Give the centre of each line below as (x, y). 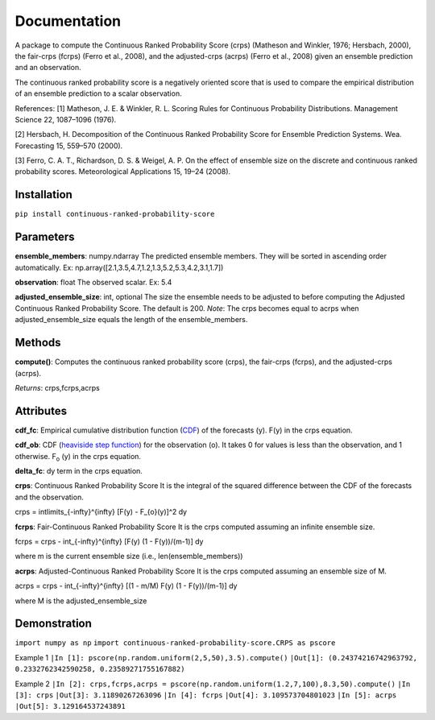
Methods (38, 343)
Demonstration (54, 624)
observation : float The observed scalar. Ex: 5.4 (93, 283)
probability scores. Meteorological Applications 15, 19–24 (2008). (123, 172)
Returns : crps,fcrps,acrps (57, 387)
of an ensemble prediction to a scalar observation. (98, 93)
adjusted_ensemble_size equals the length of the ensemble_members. (131, 320)
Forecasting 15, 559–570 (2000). (69, 146)
